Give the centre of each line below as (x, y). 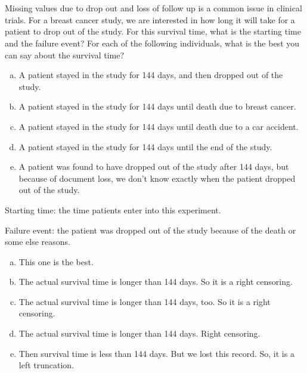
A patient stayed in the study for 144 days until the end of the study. (145, 146)
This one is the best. (56, 261)
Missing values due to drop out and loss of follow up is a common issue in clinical (153, 8)
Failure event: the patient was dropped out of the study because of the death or (151, 230)
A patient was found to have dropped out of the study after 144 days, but (154, 167)
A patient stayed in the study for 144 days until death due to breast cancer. (157, 106)
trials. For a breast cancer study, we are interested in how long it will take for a (150, 19)
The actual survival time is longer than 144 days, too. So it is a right (145, 301)
